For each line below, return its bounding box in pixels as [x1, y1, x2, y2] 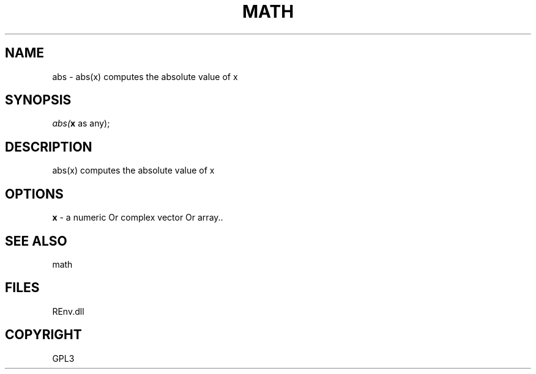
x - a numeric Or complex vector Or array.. [52, 212, 223, 223]
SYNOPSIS [5, 92, 72, 108]
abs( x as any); [52, 118, 110, 129]
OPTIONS [5, 186, 64, 202]
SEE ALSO [5, 233, 67, 249]
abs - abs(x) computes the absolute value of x [52, 71, 238, 82]
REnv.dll [52, 306, 84, 317]
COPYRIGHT [5, 327, 82, 343]
